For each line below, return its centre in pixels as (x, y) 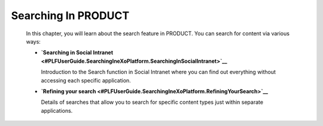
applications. (57, 110)
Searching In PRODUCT (70, 16)
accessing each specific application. (86, 80)
